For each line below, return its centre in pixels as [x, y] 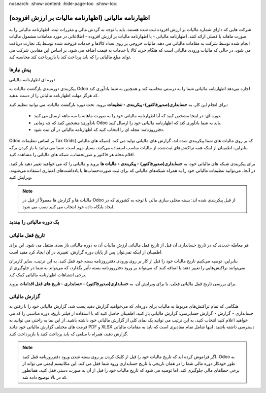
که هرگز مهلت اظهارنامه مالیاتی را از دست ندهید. [54, 96]
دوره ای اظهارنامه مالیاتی [32, 79]
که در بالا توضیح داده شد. [45, 377]
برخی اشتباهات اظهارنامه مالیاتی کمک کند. [48, 275]
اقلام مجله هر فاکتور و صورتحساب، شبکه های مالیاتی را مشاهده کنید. [72, 155]
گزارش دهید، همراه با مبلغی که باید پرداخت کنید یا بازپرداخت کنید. [69, 334]
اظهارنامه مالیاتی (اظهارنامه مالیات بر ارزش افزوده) [80, 17]
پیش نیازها [20, 70]
